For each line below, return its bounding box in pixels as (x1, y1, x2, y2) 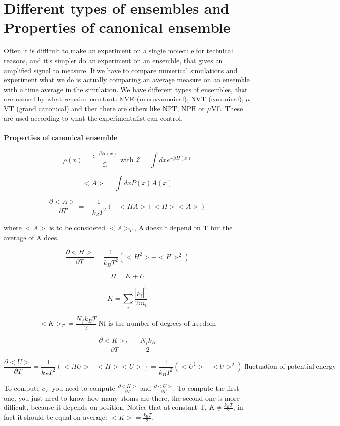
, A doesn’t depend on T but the (134, 223, 233, 233)
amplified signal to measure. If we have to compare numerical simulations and (4, 65, 238, 75)
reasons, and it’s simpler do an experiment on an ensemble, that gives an (4, 55, 223, 65)
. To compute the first (173, 382, 239, 393)
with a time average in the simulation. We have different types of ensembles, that (4, 84, 248, 94)
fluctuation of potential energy (244, 363, 336, 371)
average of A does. (4, 232, 59, 242)
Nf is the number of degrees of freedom (98, 320, 216, 327)
